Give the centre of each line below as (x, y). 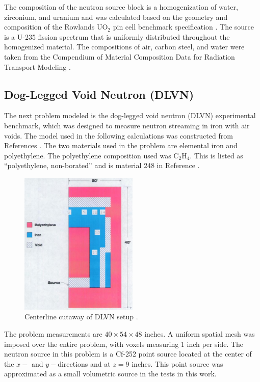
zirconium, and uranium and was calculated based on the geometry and (116, 17)
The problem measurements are (53, 333)
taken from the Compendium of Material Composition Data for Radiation (120, 56)
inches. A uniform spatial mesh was (200, 333)
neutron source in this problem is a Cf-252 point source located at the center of (128, 354)
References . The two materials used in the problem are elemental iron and (121, 145)
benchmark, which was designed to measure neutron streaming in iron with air (127, 125)
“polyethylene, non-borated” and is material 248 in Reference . (102, 165)
